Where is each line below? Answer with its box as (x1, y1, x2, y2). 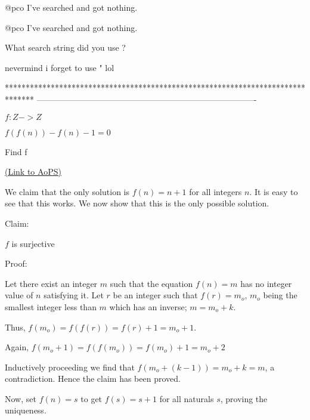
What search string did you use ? (5, 41, 126, 54)
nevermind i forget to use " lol (5, 61, 114, 73)
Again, (5, 341, 29, 353)
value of (5, 289, 33, 301)
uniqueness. (5, 404, 46, 416)
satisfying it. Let (44, 289, 104, 301)
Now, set (5, 392, 36, 404)
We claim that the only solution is (5, 185, 129, 197)
